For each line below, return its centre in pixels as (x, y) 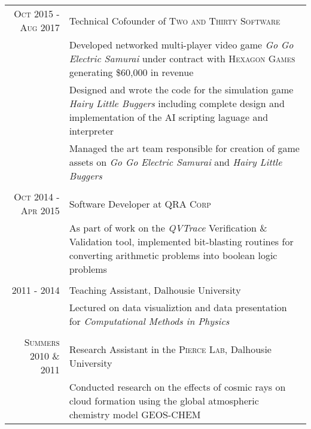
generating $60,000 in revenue (131, 72)
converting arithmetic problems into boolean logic (173, 255)
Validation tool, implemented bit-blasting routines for (181, 241)
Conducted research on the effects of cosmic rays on (177, 387)
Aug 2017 (40, 27)
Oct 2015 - (37, 13)
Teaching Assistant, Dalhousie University (155, 290)
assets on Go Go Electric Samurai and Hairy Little (176, 162)
